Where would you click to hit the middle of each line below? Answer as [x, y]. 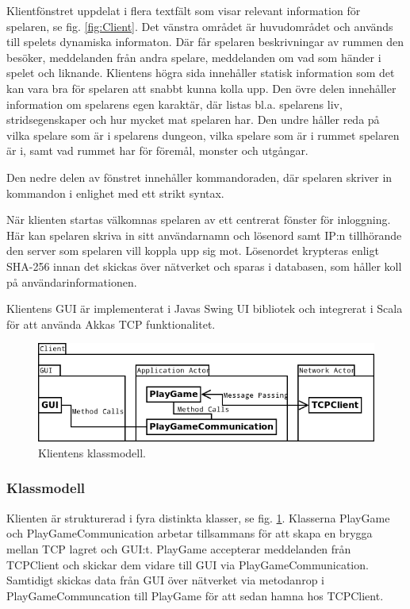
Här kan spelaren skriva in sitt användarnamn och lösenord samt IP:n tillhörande [204, 235]
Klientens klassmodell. [92, 452]
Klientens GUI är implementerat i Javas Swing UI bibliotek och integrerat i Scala [205, 308]
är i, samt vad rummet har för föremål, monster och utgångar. [157, 150]
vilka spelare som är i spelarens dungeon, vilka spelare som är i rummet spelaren [203, 135]
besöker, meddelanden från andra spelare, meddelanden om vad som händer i [194, 57]
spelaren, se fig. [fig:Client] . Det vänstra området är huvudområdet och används [200, 26]
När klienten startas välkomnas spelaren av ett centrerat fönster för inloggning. [199, 220]
